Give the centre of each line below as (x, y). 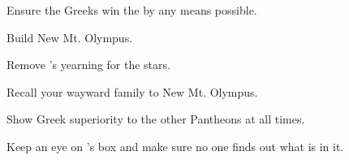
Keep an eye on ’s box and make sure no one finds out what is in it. (175, 146)
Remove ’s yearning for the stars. (88, 65)
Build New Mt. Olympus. (70, 37)
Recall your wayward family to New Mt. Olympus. (132, 91)
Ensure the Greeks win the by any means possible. (132, 10)
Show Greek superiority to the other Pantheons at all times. (156, 119)
